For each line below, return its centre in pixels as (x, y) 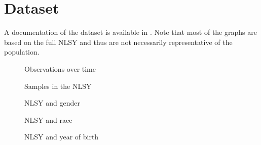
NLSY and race (48, 119)
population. (22, 52)
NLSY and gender (52, 103)
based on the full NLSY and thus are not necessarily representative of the (118, 42)
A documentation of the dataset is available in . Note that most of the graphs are (130, 32)
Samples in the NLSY (58, 86)
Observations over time (60, 68)
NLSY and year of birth (62, 137)
